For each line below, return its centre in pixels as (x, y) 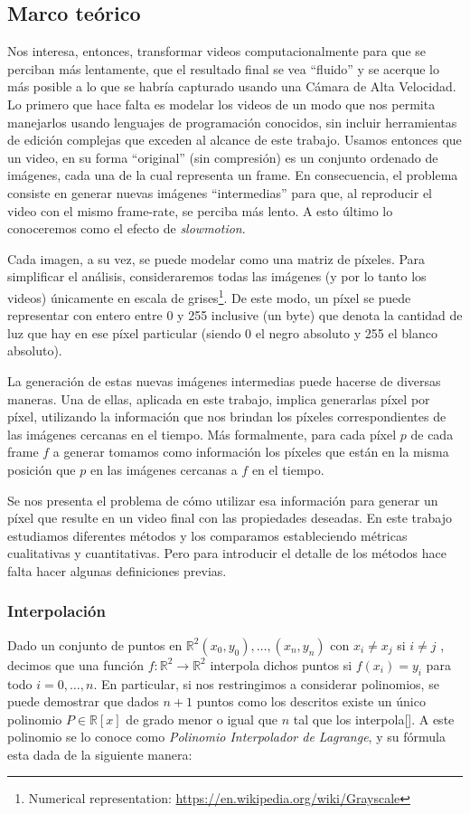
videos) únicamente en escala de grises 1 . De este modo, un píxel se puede (209, 296)
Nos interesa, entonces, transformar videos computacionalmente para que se (217, 51)
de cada (432, 434)
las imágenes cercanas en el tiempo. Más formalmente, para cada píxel (202, 434)
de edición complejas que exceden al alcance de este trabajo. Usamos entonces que (235, 140)
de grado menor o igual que (202, 719)
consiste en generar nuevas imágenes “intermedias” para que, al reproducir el (220, 192)
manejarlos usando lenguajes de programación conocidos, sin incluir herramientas (232, 122)
